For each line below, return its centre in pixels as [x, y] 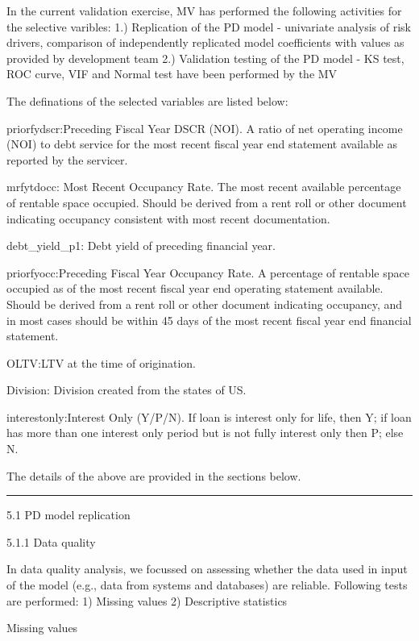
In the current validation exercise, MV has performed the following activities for [204, 10]
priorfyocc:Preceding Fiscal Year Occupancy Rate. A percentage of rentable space [208, 272]
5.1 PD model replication [68, 515]
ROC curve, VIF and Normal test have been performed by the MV [172, 74]
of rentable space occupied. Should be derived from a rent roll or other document [207, 202]
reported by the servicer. [67, 159]
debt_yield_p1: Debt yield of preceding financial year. [141, 246]
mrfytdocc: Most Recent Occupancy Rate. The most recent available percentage [204, 187]
